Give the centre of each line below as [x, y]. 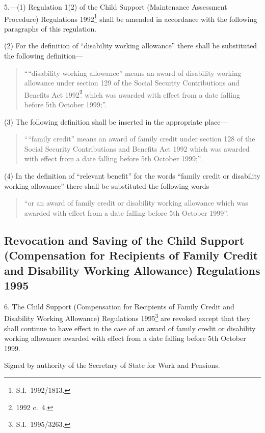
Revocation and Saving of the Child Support [124, 240]
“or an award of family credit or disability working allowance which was [136, 203]
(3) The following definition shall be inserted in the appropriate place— [116, 121]
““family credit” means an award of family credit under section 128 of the [140, 139]
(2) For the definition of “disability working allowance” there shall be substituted [131, 46]
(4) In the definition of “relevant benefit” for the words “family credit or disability [132, 176]
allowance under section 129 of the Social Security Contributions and [132, 83]
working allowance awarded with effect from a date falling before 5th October [125, 338]
